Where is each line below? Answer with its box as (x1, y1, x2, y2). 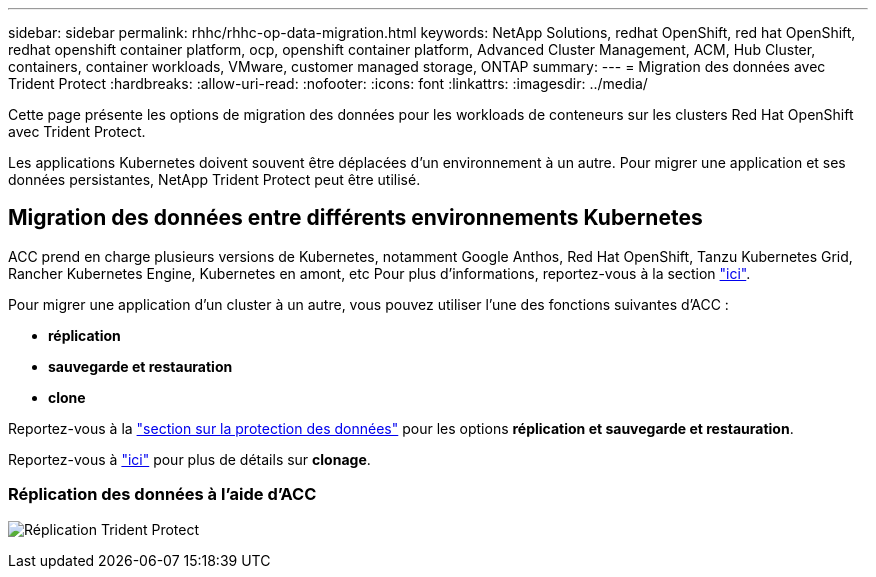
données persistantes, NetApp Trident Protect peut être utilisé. (8, 171, 421, 188)
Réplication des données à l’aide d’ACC (8, 484, 317, 505)
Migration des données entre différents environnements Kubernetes (8, 205, 703, 231)
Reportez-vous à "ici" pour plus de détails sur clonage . (8, 450, 371, 468)
